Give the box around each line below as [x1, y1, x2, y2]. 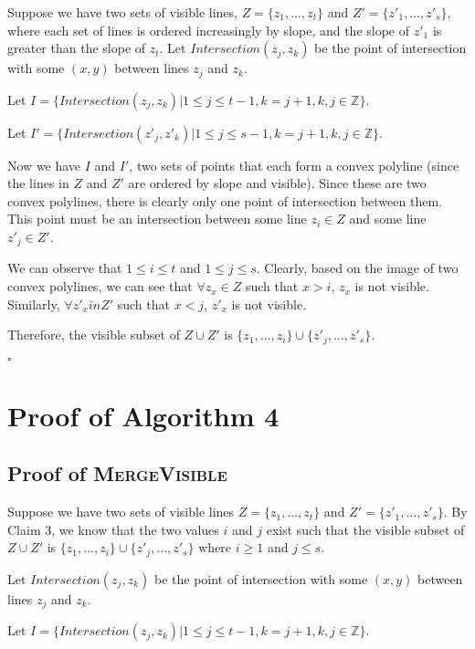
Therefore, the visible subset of [7, 325, 180, 344]
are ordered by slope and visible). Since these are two [128, 173, 427, 193]
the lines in [7, 173, 69, 193]
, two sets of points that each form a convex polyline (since [129, 155, 459, 174]
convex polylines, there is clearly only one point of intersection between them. [7, 191, 442, 210]
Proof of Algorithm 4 [7, 396, 280, 434]
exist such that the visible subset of [266, 519, 465, 539]
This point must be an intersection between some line [7, 209, 307, 228]
